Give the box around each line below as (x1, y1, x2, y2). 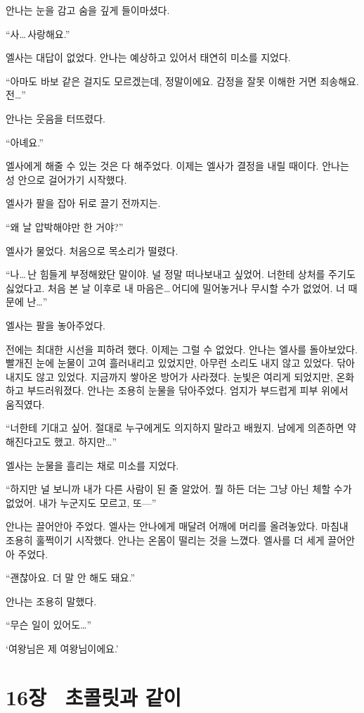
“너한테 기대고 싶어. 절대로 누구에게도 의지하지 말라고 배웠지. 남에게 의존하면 (6, 420, 344, 435)
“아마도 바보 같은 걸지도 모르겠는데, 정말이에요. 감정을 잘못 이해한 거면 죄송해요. (6, 73, 359, 88)
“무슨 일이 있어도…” (6, 617, 92, 632)
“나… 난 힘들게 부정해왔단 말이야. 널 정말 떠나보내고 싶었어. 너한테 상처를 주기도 (6, 267, 356, 282)
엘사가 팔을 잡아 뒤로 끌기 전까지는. (6, 196, 161, 210)
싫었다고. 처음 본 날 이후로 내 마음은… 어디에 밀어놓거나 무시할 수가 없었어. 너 (6, 280, 345, 295)
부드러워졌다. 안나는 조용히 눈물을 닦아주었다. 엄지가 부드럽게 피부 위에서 (27, 383, 349, 398)
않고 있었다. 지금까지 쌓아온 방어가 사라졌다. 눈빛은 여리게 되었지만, (36, 369, 333, 384)
